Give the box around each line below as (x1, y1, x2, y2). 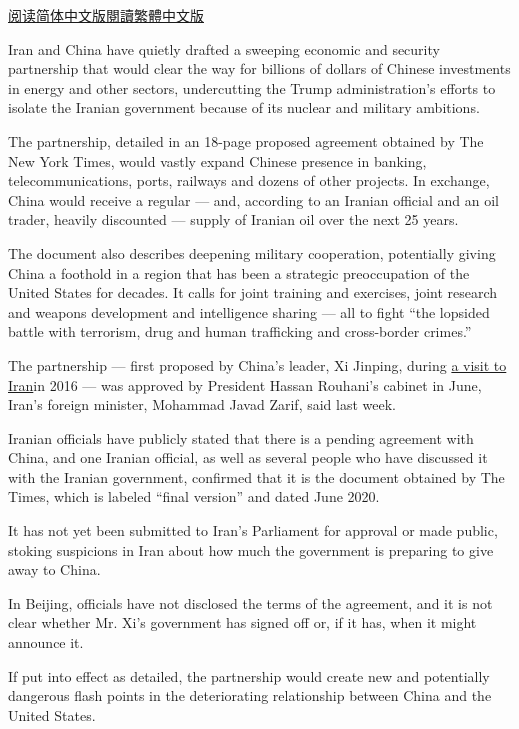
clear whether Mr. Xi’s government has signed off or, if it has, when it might (8, 612, 477, 633)
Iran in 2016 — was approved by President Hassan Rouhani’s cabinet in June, (8, 374, 482, 395)
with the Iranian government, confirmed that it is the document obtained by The (8, 466, 505, 487)
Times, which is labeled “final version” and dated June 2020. (8, 486, 380, 507)
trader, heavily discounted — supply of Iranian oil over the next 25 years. (8, 209, 459, 230)
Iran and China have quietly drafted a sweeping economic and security (8, 38, 440, 59)
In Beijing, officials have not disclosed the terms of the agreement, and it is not (8, 592, 493, 613)
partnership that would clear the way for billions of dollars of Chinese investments (8, 58, 511, 79)
